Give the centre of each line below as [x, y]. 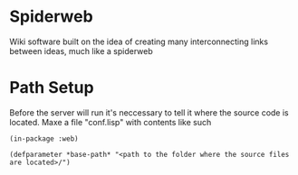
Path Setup [52, 88]
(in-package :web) [44, 138]
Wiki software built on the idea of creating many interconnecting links [139, 41]
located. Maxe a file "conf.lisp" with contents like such [111, 122]
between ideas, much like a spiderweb [81, 51]
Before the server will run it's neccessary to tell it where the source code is [149, 112]
